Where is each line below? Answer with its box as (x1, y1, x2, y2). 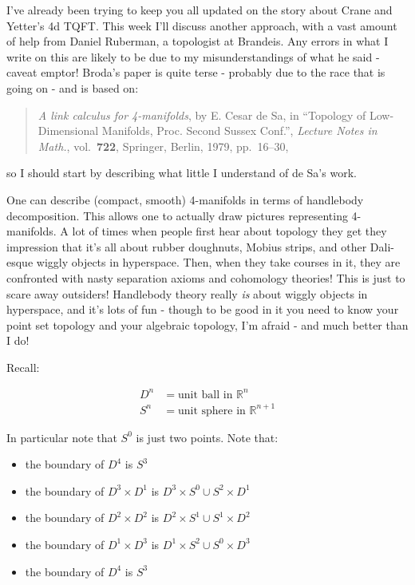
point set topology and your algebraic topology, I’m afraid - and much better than (6, 316, 409, 333)
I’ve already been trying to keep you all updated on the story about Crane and (6, 2, 393, 18)
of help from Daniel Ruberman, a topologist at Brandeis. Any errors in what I (6, 33, 389, 49)
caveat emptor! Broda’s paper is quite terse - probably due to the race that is (6, 64, 385, 81)
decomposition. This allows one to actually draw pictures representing (6, 207, 348, 223)
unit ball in (177, 389, 233, 401)
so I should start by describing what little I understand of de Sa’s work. (6, 164, 357, 181)
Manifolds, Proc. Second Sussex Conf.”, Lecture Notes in (101, 122, 377, 139)
